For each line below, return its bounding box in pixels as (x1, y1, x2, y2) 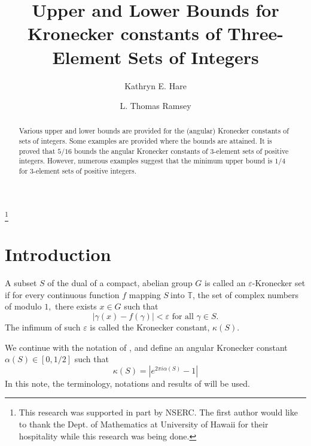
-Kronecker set (252, 277, 306, 289)
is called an (205, 277, 246, 289)
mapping (129, 288, 161, 301)
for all (172, 312, 194, 321)
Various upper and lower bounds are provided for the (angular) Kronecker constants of (19, 126, 289, 136)
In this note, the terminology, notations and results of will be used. (5, 377, 250, 389)
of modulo (5, 300, 42, 312)
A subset (5, 277, 37, 289)
